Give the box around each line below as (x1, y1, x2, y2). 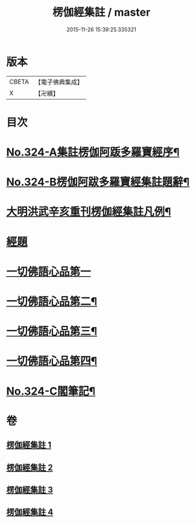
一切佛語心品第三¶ (6, 325, 98, 338)
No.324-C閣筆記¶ (6, 384, 96, 398)
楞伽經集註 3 (6, 484, 53, 495)
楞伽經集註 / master (52, 5, 151, 19)
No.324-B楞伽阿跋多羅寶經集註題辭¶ (6, 176, 190, 189)
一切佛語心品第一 (6, 265, 92, 278)
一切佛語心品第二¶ (6, 295, 98, 308)
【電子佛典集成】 (34, 78, 83, 86)
